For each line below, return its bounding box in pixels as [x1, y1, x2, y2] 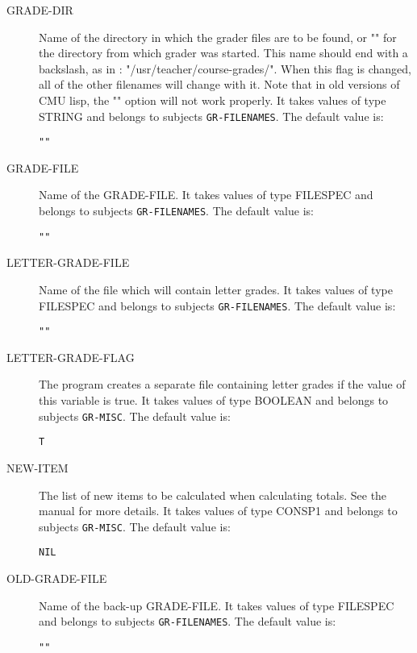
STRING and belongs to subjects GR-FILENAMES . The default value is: [39, 107, 384, 124]
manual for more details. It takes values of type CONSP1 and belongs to [39, 502, 398, 519]
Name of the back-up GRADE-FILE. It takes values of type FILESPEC [39, 597, 394, 613]
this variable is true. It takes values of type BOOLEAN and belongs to [39, 392, 389, 409]
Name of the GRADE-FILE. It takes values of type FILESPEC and [39, 186, 373, 203]
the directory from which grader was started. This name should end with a [39, 44, 408, 61]
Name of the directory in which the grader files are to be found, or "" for [39, 28, 397, 45]
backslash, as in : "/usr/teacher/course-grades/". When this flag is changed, [39, 60, 411, 77]
